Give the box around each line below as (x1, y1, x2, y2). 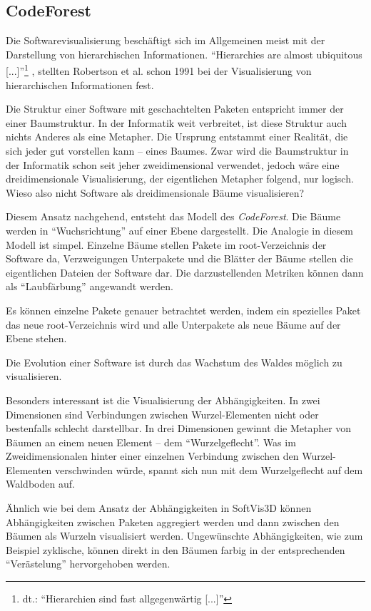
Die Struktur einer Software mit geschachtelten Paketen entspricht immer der (6, 101, 344, 116)
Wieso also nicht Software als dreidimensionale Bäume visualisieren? (6, 185, 305, 200)
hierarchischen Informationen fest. (6, 77, 154, 92)
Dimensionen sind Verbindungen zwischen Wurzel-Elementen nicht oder (6, 406, 319, 421)
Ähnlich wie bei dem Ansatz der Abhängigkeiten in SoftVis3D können (6, 500, 312, 515)
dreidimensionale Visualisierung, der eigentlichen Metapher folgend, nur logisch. (6, 171, 354, 186)
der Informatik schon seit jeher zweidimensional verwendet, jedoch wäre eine (6, 157, 340, 172)
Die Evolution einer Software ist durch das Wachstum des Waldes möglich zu (6, 354, 342, 369)
